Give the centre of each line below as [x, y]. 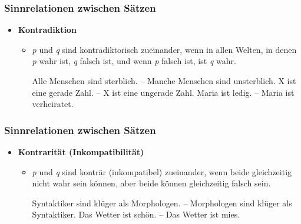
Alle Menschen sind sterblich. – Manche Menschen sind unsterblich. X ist [164, 81]
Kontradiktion [47, 30]
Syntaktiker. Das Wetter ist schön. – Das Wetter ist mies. [136, 214]
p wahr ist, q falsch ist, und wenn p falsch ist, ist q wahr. [134, 61]
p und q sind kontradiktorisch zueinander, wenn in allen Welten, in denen [164, 49]
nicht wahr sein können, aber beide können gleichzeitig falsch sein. [151, 183]
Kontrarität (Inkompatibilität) [81, 152]
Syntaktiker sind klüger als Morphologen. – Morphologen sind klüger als [162, 203]
